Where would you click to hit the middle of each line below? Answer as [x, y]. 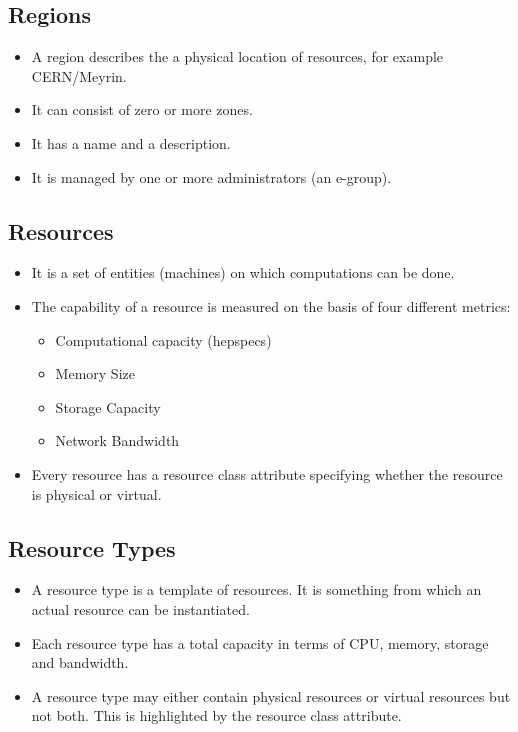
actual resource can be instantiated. [140, 608]
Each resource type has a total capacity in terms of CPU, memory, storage [260, 642]
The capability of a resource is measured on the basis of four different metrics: [271, 305]
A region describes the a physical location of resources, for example [237, 56]
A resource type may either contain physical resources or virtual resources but [271, 695]
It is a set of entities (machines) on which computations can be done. [243, 272]
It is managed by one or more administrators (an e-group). [211, 176]
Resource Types [92, 547]
